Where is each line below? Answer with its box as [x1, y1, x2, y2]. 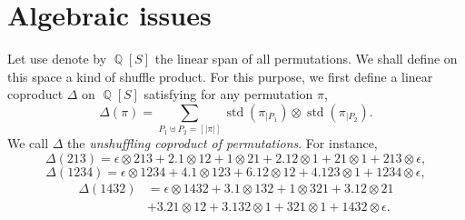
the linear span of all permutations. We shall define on [154, 49, 458, 68]
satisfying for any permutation [143, 85, 313, 104]
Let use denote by [7, 49, 107, 68]
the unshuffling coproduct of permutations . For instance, [67, 134, 378, 153]
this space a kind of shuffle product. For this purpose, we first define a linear [7, 66, 433, 85]
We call [7, 134, 49, 153]
